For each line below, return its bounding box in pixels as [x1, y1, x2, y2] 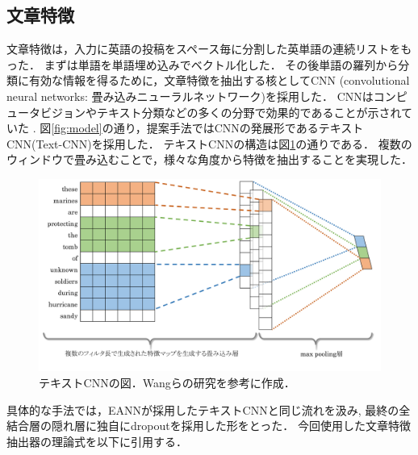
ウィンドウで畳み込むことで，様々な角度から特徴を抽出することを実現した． [6, 151, 413, 168]
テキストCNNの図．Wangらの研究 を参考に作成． [39, 374, 295, 391]
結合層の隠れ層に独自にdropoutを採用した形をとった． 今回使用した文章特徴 [6, 417, 411, 434]
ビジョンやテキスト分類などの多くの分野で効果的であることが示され [40, 103, 402, 120]
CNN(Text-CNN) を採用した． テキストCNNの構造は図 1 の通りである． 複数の [6, 135, 412, 152]
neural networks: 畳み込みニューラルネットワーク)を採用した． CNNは [6, 87, 374, 104]
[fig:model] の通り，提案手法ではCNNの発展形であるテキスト [51, 119, 364, 136]
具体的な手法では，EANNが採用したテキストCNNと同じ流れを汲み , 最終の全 [6, 401, 411, 418]
